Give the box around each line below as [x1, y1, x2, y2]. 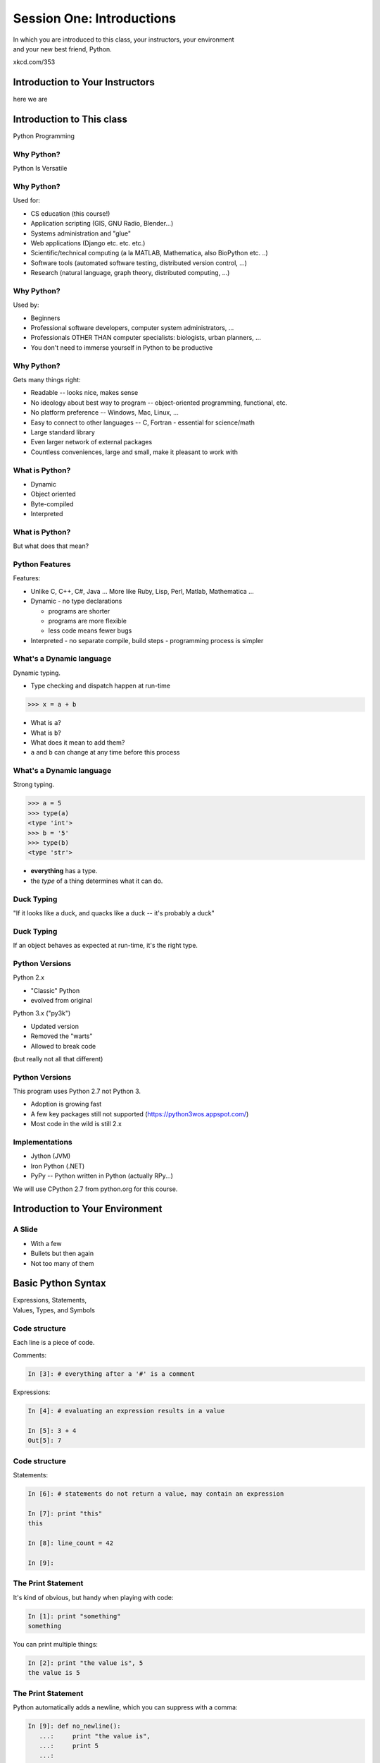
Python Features [13, 559, 71, 569]
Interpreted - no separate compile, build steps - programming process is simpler [30, 636, 264, 645]
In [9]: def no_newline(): [27, 1722, 121, 1731]
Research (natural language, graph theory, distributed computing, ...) [30, 269, 230, 277]
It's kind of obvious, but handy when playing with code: [13, 1593, 174, 1602]
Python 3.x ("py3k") [13, 1009, 71, 1018]
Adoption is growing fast [30, 1100, 102, 1109]
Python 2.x [13, 973, 45, 982]
